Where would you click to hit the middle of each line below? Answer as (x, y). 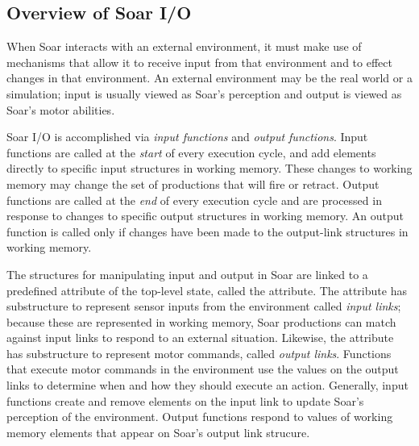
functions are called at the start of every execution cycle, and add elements (191, 152)
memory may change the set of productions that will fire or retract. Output (193, 183)
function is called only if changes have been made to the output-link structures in (207, 231)
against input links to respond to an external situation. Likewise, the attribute (200, 338)
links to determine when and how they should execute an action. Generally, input (207, 385)
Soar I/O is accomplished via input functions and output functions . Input (187, 137)
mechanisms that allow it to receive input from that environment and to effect (199, 62)
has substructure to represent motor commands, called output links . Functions (199, 353)
